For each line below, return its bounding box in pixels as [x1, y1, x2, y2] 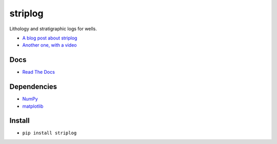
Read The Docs [22, 69, 55, 75]
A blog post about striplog [22, 35, 77, 41]
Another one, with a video [22, 42, 77, 48]
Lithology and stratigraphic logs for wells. [9, 26, 97, 32]
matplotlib [22, 103, 44, 109]
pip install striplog [22, 130, 77, 136]
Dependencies [9, 83, 57, 91]
